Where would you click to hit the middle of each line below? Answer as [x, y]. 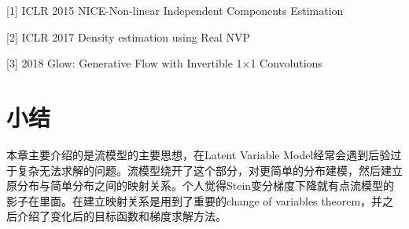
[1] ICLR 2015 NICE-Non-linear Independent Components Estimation [175, 10]
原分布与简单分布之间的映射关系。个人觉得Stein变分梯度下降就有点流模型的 [201, 185]
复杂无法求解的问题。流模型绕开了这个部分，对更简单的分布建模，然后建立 [210, 170]
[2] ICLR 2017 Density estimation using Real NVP [128, 36]
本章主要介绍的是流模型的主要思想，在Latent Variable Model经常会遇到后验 [199, 154]
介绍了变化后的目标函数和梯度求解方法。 [122, 216]
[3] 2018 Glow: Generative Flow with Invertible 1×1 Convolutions [164, 63]
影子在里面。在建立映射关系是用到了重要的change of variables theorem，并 [195, 200]
